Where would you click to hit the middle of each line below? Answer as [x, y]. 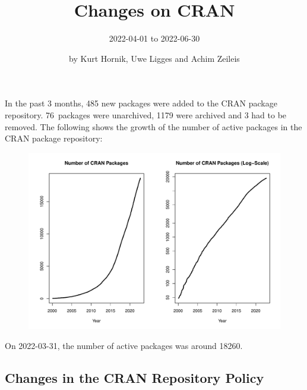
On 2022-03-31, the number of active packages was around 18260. [124, 345]
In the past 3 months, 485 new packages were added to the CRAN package [141, 103]
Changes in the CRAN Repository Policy [134, 377]
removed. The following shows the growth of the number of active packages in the [153, 126]
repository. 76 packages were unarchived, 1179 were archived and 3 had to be [146, 114]
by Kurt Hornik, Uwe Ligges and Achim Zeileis [154, 58]
